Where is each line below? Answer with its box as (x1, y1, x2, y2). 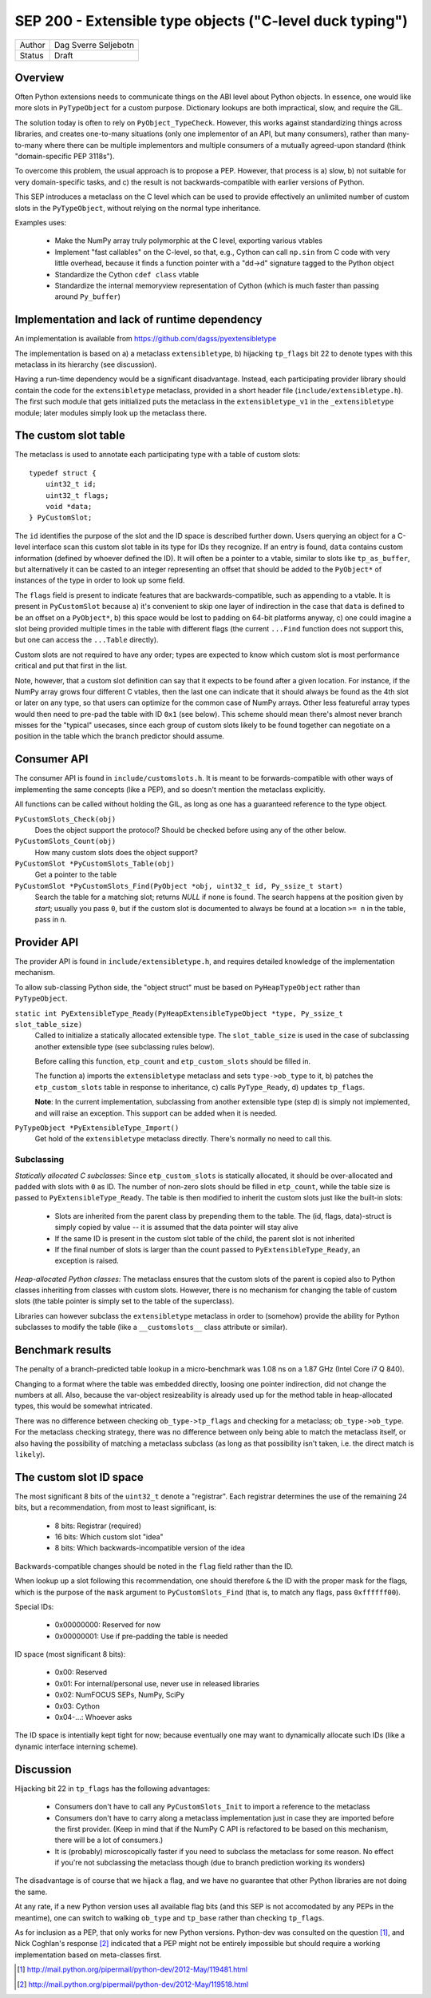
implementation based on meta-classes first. (14, 1950, 162, 1960)
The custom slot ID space (14, 1471, 144, 1484)
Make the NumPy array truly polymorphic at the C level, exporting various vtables (54, 236, 323, 245)
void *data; (45, 502, 93, 511)
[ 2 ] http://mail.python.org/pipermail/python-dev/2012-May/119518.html (17, 1979, 249, 1989)
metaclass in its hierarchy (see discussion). (14, 360, 157, 369)
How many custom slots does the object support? (34, 847, 199, 857)
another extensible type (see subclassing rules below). (34, 1041, 215, 1051)
